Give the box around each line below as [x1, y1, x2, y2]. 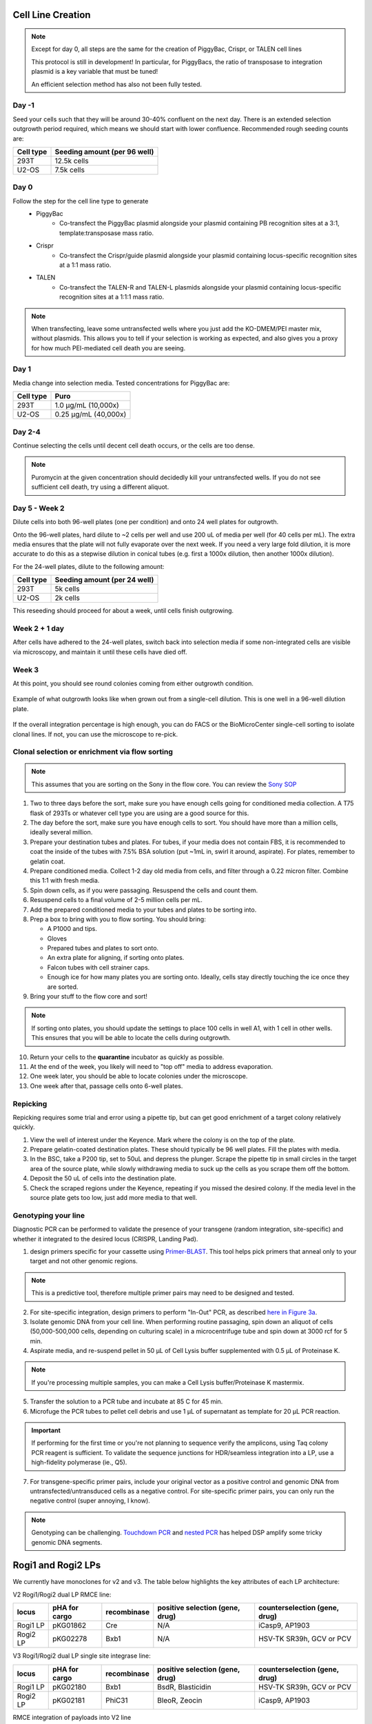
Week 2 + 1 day [12, 624, 65, 634]
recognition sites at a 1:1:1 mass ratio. [59, 293, 165, 301]
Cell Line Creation [12, 9, 91, 21]
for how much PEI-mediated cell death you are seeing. [31, 343, 186, 352]
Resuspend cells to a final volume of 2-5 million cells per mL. [30, 896, 203, 904]
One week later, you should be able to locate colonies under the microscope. [30, 1072, 248, 1081]
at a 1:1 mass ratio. [59, 261, 112, 269]
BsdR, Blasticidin [157, 1682, 211, 1692]
